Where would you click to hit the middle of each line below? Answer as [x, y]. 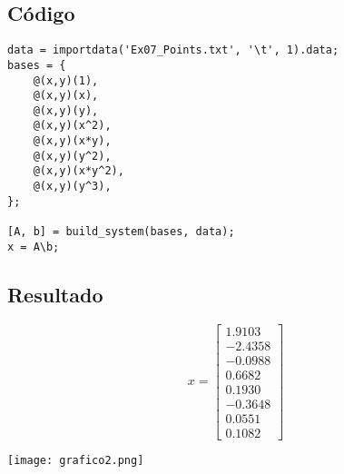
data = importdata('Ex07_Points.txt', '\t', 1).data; [173, 50]
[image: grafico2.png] [76, 460]
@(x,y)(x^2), [72, 126]
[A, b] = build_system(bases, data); [121, 232]
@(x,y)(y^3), [72, 187]
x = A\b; [34, 247]
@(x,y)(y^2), [72, 156]
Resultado [55, 294]
